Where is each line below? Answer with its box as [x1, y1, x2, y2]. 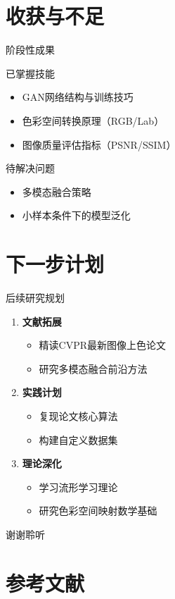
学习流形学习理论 [39, 479, 118, 494]
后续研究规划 [6, 290, 65, 304]
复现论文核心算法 [39, 408, 118, 423]
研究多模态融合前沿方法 [39, 361, 148, 376]
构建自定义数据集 [39, 432, 118, 447]
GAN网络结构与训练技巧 [22, 89, 134, 104]
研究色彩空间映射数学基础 [39, 503, 157, 518]
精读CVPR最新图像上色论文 [39, 338, 167, 352]
